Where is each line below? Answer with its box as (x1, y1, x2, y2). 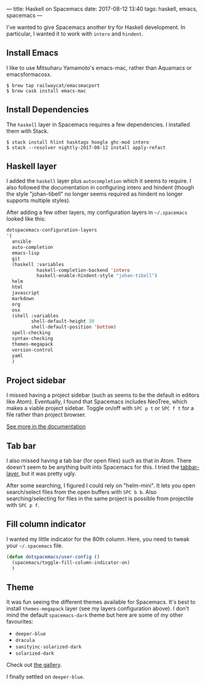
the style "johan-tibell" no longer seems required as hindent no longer (6, 190, 183, 198)
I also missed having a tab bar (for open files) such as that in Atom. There (6, 457, 192, 465)
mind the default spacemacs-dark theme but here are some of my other (6, 611, 184, 619)
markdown (12, 295, 34, 302)
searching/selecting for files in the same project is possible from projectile (6, 495, 194, 502)
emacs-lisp (12, 250, 40, 256)
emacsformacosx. (6, 71, 52, 78)
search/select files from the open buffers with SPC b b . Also (6, 489, 157, 496)
